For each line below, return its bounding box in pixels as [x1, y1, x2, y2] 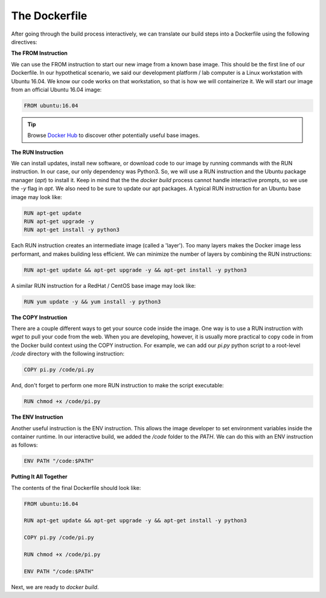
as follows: [11, 441, 39, 449]
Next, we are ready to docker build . [11, 583, 99, 591]
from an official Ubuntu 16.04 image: [11, 86, 102, 93]
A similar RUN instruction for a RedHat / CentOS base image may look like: [11, 282, 196, 289]
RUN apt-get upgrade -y [24, 218, 95, 224]
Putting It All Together [11, 473, 68, 480]
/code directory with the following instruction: [11, 350, 125, 357]
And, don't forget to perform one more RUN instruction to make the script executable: [11, 382, 224, 389]
